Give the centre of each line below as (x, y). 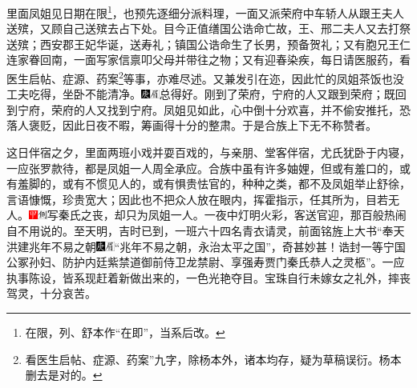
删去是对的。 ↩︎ (64, 375)
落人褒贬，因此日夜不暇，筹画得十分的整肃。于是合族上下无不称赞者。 (192, 125)
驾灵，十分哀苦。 (51, 293)
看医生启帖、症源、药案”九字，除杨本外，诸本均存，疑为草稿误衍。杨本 (213, 359)
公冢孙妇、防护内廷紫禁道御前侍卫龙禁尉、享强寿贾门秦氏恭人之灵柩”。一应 (206, 262)
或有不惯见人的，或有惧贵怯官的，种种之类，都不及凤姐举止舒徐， (236, 184)
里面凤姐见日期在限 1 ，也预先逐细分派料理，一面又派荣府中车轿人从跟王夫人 (205, 12)
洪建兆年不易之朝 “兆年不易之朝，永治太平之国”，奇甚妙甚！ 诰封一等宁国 (206, 246)
